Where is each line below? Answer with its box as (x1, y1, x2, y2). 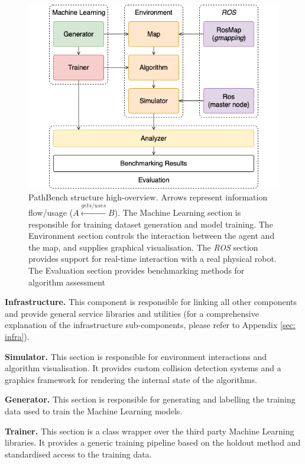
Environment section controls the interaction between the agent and (28, 229, 275, 242)
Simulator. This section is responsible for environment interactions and (5, 350, 267, 362)
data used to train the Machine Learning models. (5, 405, 183, 417)
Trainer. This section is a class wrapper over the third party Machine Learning (5, 424, 294, 437)
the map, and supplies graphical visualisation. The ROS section (28, 241, 258, 253)
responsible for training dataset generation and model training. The (28, 218, 273, 230)
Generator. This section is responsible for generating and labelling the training (5, 393, 296, 405)
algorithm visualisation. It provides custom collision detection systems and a (5, 362, 281, 374)
